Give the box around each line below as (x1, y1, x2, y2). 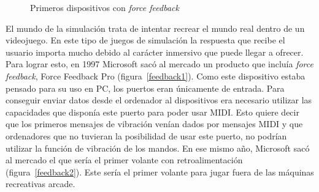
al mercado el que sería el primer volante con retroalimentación (6, 153, 243, 166)
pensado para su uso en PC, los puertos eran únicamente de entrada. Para (6, 81, 285, 94)
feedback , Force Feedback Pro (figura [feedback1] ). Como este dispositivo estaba (6, 69, 306, 82)
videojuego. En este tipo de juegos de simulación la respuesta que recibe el (6, 34, 285, 46)
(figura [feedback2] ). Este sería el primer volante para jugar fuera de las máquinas (6, 165, 314, 178)
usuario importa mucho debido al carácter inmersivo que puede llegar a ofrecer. (6, 45, 304, 58)
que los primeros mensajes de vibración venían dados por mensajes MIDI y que (6, 117, 303, 130)
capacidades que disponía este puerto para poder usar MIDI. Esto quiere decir (6, 105, 299, 118)
